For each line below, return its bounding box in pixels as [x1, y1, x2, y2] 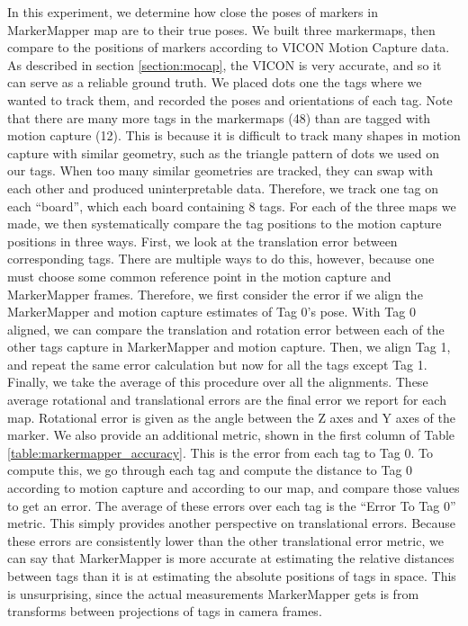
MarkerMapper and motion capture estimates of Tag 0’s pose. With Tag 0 [7, 302, 416, 321]
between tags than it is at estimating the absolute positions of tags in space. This [7, 567, 456, 585]
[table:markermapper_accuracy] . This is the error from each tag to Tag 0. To [7, 443, 433, 461]
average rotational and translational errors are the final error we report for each [7, 390, 446, 409]
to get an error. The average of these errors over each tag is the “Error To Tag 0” [7, 496, 456, 514]
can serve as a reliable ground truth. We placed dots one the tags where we [7, 73, 422, 92]
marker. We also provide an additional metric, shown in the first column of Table [7, 425, 455, 444]
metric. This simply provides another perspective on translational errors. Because [7, 514, 456, 532]
